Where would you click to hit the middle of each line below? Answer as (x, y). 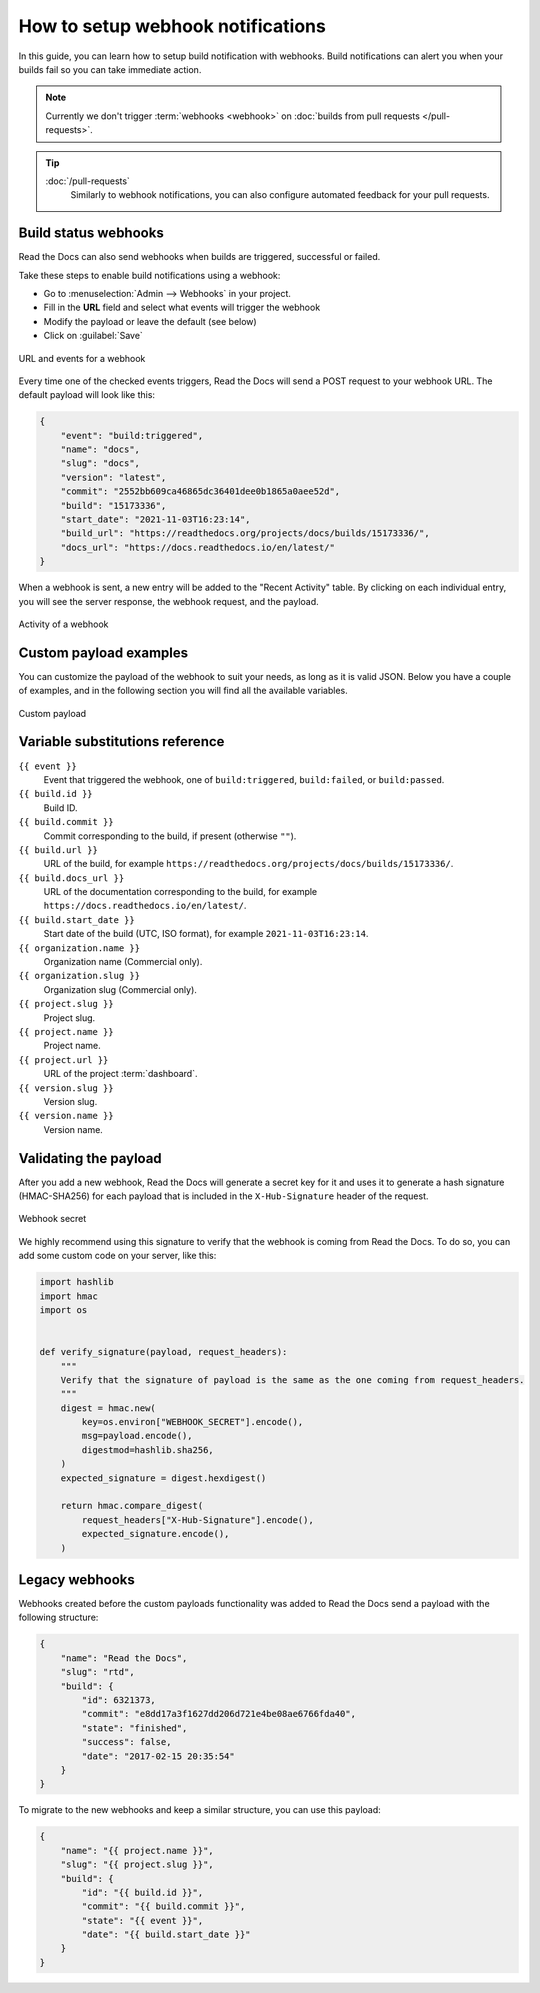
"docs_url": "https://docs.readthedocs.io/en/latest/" (197, 547)
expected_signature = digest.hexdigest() (163, 1478)
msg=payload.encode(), (137, 1436)
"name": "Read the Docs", (124, 1658)
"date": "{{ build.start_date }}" (166, 1934)
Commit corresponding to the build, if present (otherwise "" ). (170, 836)
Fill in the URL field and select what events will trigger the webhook (182, 307)
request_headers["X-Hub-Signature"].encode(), (197, 1519)
